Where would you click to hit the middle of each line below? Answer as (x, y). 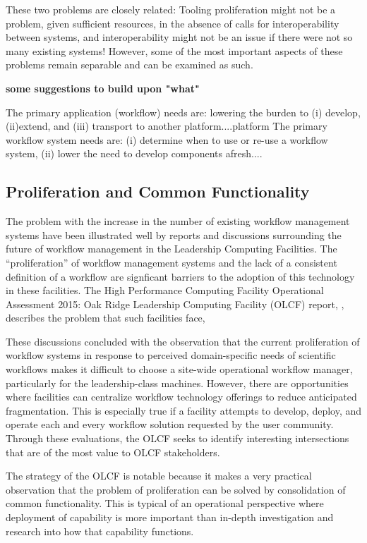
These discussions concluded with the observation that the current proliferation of (183, 341)
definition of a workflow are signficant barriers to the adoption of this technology (180, 276)
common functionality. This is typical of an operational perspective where (165, 503)
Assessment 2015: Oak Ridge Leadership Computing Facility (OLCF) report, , (175, 304)
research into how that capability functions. (100, 531)
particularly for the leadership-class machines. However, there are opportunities (177, 383)
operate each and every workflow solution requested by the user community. (170, 424)
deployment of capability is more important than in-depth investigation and (170, 517)
